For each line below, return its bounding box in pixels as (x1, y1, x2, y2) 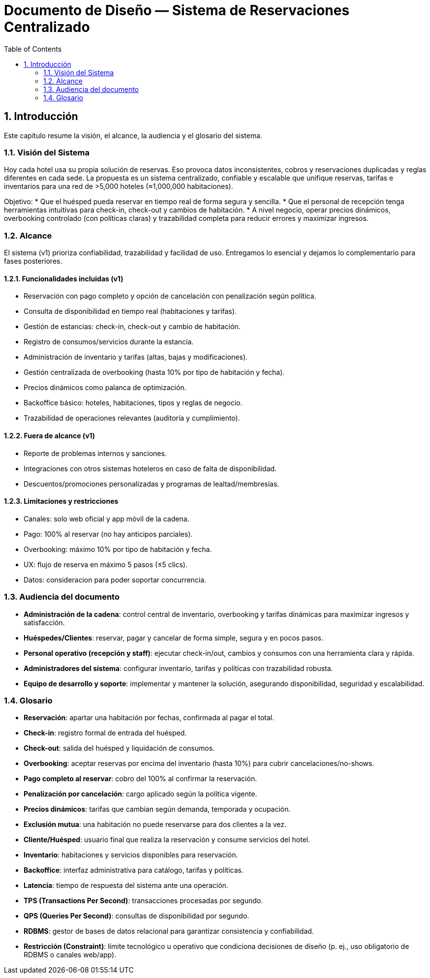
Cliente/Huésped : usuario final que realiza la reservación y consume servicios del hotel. (24, 835, 310, 844)
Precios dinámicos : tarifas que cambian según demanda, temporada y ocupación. (24, 805, 291, 814)
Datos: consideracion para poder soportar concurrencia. (24, 575, 207, 584)
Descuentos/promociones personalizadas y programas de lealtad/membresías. (24, 479, 279, 488)
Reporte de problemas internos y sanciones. (24, 449, 167, 458)
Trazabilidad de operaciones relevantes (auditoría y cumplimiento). (24, 414, 240, 423)
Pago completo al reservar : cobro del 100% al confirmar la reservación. (24, 774, 257, 783)
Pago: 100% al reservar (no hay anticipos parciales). (24, 529, 193, 538)
